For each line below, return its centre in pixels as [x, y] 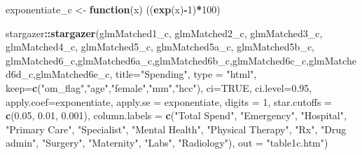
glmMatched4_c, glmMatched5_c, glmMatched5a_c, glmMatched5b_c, [160, 47]
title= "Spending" [152, 74]
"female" [128, 87]
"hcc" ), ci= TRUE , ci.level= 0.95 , [244, 87]
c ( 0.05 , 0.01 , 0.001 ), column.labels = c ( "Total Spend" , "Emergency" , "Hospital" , [176, 115]
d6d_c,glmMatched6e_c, [59, 74]
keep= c [22, 87]
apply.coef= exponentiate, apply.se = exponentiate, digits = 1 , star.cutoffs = [169, 101]
